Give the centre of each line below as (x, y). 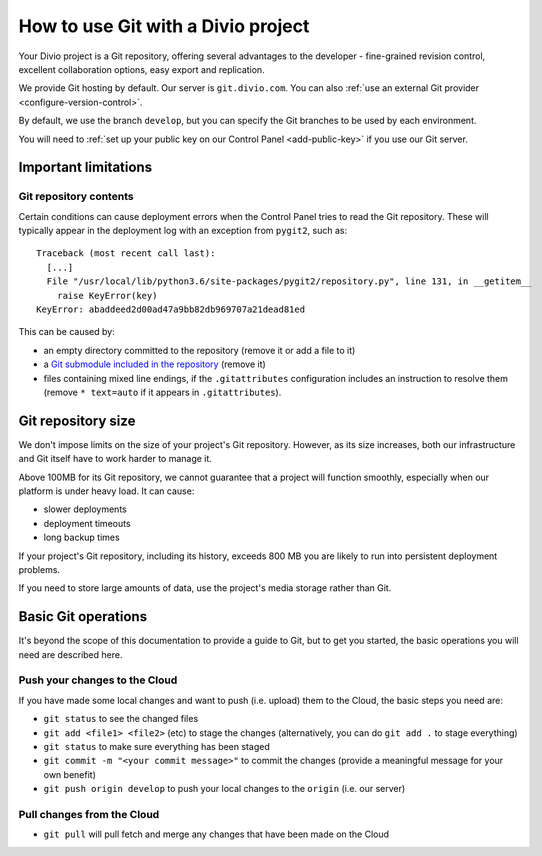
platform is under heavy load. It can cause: (106, 491)
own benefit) (70, 774)
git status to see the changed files (121, 719)
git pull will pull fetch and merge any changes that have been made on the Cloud (216, 834)
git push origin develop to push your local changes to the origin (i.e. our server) (224, 789)
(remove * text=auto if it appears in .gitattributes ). (162, 392)
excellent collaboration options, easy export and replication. (141, 69)
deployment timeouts (87, 523)
